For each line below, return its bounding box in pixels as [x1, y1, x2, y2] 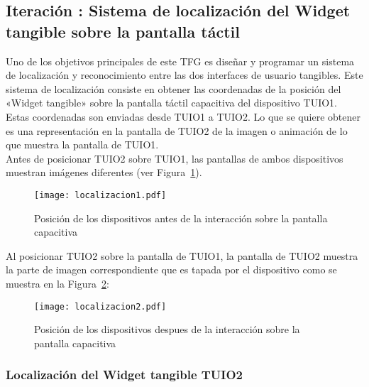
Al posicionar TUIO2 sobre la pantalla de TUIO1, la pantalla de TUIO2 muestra [6, 248, 358, 263]
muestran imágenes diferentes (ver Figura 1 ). [6, 165, 202, 180]
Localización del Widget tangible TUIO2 [6, 366, 243, 383]
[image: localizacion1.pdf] [34, 190, 167, 200]
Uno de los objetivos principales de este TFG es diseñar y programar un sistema [6, 53, 355, 68]
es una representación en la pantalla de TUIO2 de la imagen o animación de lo [6, 123, 348, 138]
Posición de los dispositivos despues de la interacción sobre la [34, 322, 300, 337]
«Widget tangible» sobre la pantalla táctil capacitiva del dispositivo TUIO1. [6, 95, 337, 110]
